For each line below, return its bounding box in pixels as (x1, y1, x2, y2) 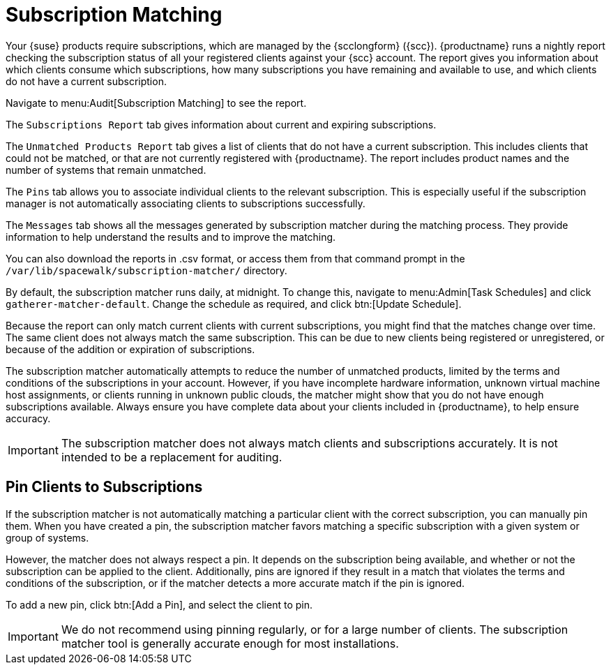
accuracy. (6, 412, 51, 424)
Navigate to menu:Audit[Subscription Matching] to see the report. (6, 96, 307, 109)
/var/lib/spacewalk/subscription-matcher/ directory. (6, 264, 287, 276)
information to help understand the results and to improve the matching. (6, 230, 336, 243)
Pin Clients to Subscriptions (6, 478, 203, 496)
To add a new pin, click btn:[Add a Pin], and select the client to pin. (6, 598, 312, 611)
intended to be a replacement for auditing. (61, 449, 282, 464)
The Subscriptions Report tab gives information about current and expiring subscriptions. (6, 118, 437, 131)
